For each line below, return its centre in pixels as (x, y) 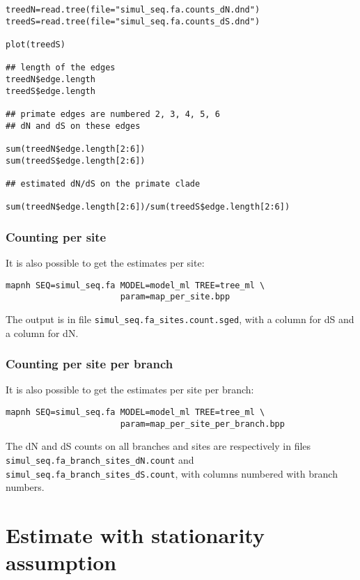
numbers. (25, 487)
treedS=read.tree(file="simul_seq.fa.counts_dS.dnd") (133, 21)
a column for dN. (42, 332)
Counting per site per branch (89, 364)
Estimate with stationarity (135, 535)
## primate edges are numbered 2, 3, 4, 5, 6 (113, 114)
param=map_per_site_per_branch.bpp (202, 424)
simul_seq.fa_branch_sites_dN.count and (100, 459)
